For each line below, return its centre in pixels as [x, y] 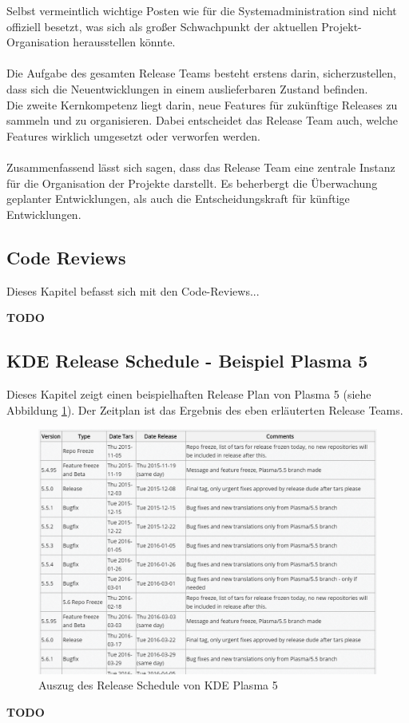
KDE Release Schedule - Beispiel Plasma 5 [187, 361]
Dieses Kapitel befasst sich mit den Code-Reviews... [133, 290]
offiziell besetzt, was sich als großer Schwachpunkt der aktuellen [162, 26]
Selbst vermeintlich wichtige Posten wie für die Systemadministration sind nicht [202, 10]
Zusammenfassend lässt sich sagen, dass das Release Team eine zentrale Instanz [201, 167]
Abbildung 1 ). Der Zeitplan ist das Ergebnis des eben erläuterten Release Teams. [205, 409]
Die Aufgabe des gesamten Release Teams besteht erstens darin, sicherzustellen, [201, 73]
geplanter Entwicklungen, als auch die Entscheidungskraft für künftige [178, 199]
